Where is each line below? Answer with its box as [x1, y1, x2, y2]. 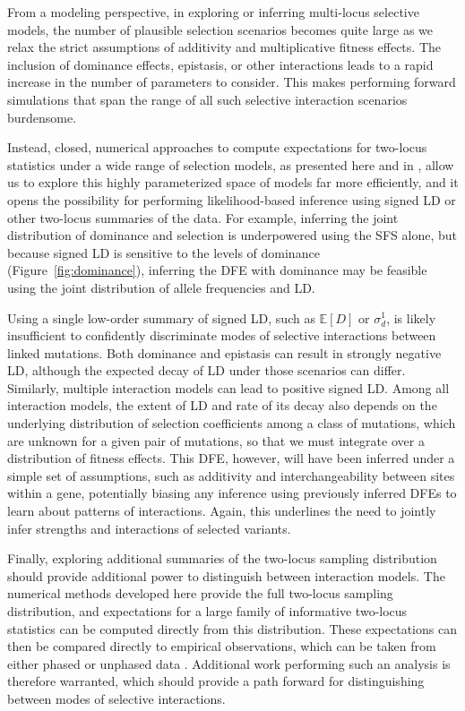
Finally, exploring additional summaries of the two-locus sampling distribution [7, 549, 437, 568]
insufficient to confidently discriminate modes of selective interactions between [7, 326, 436, 345]
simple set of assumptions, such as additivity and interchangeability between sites [7, 466, 455, 484]
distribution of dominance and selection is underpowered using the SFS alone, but [7, 226, 457, 244]
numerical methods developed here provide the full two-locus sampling [7, 584, 393, 603]
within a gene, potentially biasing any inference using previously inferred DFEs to [7, 484, 457, 502]
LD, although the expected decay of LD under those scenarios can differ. [7, 361, 406, 380]
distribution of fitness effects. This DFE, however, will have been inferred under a [7, 449, 455, 467]
